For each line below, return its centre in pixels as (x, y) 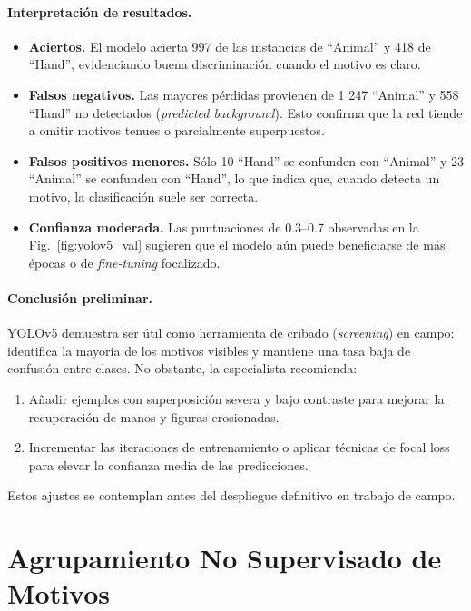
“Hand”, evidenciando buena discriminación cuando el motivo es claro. (225, 64)
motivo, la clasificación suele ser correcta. (143, 196)
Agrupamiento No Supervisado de (225, 558)
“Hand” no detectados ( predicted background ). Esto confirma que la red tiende (245, 112)
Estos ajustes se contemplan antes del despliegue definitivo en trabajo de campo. (231, 495)
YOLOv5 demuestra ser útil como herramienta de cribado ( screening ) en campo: (231, 333)
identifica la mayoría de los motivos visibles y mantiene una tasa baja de (209, 350)
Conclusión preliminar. (80, 297)
